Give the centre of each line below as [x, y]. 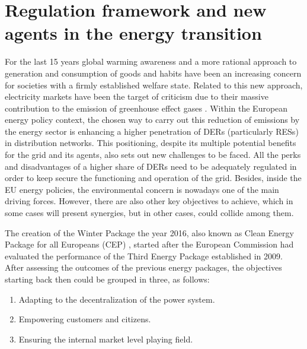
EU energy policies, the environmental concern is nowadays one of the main [142, 189]
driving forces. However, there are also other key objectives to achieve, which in [149, 201]
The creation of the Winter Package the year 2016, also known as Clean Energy [149, 232]
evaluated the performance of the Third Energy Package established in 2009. [144, 256]
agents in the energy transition [133, 33]
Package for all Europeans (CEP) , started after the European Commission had [149, 244]
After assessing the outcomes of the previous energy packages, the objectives [143, 267]
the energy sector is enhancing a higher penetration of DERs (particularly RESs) [152, 131]
